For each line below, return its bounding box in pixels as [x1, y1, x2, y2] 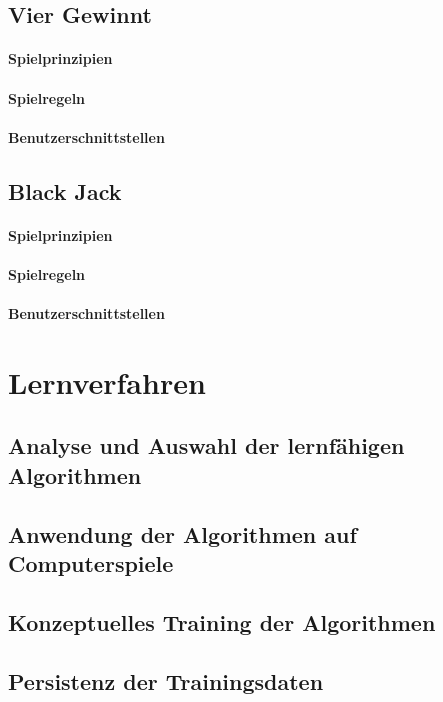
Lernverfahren [8, 361, 206, 402]
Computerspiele [8, 548, 174, 579]
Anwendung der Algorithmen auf [8, 518, 357, 549]
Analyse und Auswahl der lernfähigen [8, 430, 405, 461]
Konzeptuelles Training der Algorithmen [8, 606, 436, 637]
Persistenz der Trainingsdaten [8, 665, 324, 696]
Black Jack [8, 175, 122, 206]
